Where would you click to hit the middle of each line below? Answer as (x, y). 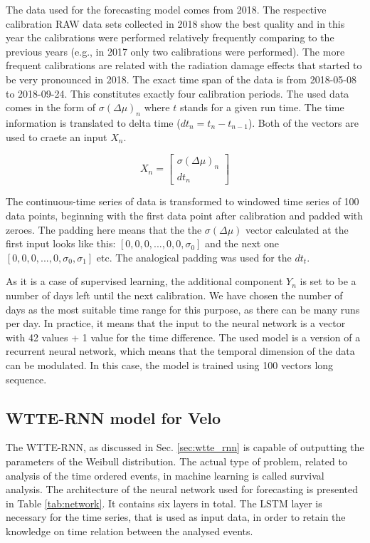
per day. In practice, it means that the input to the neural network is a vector (176, 323)
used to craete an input (57, 136)
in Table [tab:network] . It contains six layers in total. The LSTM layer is (164, 503)
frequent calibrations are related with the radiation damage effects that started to (184, 65)
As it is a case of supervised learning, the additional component (144, 281)
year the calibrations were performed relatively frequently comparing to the (170, 37)
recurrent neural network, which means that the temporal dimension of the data (180, 351)
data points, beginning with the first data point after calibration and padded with (185, 216)
